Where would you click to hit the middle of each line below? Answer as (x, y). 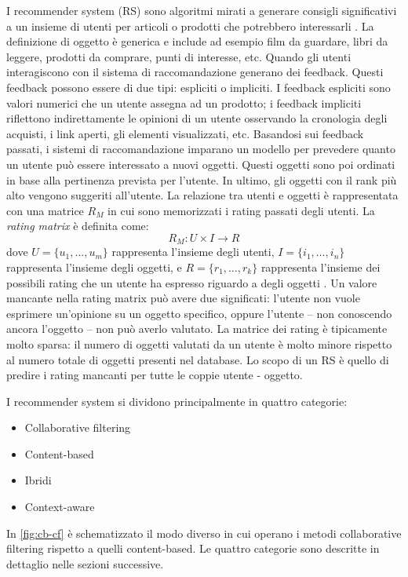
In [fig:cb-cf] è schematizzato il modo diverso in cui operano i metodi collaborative (204, 533)
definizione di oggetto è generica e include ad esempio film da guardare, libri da (197, 41)
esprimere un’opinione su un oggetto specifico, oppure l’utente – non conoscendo (199, 313)
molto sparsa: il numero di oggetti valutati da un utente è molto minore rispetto (199, 343)
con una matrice (45, 210)
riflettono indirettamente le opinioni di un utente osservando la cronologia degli (197, 118)
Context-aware (60, 507)
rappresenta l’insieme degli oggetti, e (94, 267)
